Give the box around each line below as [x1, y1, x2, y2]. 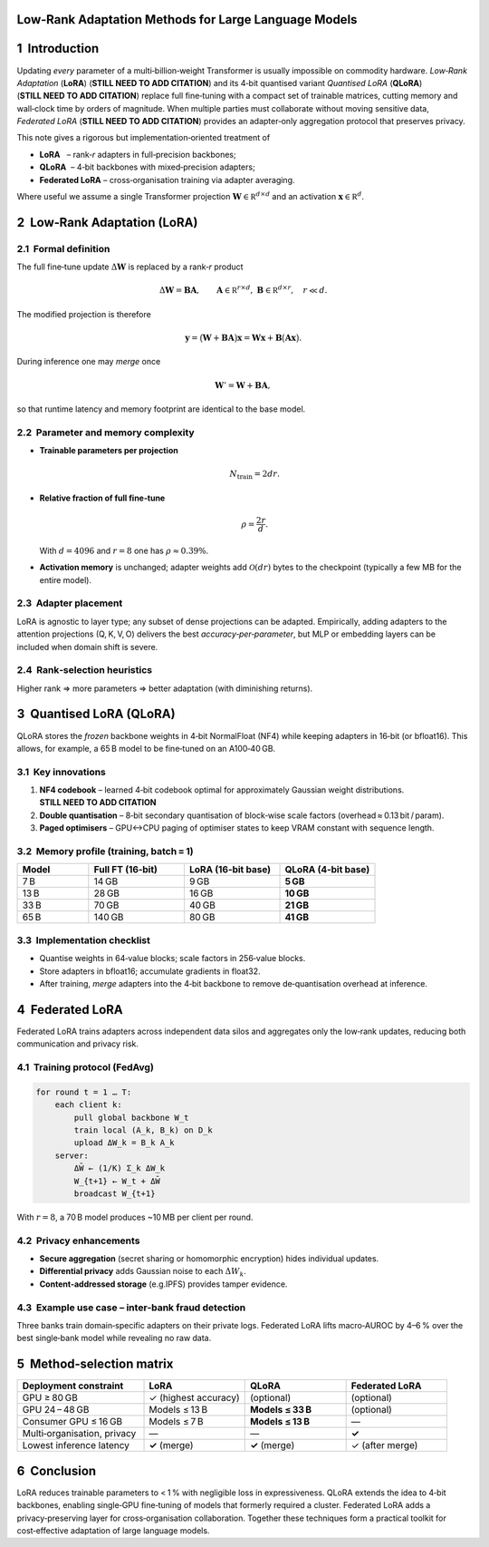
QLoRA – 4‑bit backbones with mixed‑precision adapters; [39, 161, 255, 172]
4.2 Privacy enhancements [16, 1234, 140, 1247]
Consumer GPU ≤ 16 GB [22, 1416, 123, 1428]
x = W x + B [236, 332, 283, 343]
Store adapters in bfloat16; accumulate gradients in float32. [39, 966, 262, 977]
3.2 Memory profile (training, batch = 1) [16, 845, 194, 858]
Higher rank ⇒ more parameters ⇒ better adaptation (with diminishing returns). [16, 683, 313, 694]
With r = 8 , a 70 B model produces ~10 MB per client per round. [16, 1211, 254, 1222]
